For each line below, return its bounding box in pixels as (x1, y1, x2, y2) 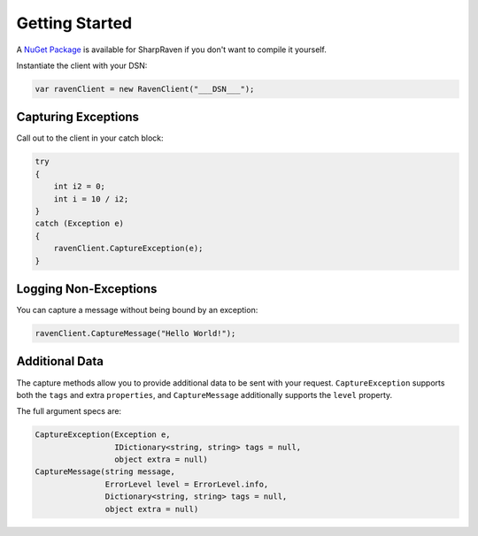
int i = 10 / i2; (53, 194, 129, 203)
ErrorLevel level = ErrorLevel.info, (104, 479, 269, 489)
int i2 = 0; (53, 181, 106, 192)
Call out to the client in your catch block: (16, 133, 164, 143)
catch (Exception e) (35, 218, 124, 229)
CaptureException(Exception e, (35, 430, 172, 440)
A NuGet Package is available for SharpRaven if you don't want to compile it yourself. (16, 44, 327, 55)
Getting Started (16, 13, 133, 33)
